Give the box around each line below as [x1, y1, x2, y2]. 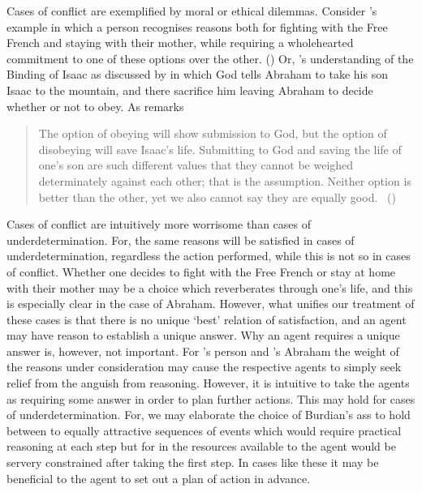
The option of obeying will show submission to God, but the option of [38, 125, 387, 142]
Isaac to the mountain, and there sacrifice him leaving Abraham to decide [6, 81, 373, 98]
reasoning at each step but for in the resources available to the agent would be [6, 438, 396, 455]
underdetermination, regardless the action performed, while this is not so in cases [6, 247, 411, 264]
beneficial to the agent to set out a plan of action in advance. [6, 469, 311, 486]
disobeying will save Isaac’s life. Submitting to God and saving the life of [38, 140, 402, 157]
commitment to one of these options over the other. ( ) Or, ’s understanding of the [6, 49, 414, 66]
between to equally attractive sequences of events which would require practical [6, 421, 402, 439]
